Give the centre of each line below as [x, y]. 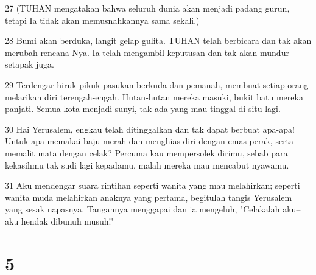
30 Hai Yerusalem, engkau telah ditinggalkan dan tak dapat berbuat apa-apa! [150, 129]
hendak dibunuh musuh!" [68, 221]
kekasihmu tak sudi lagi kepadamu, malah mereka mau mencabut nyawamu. [147, 165]
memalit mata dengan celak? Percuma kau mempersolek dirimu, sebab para [146, 152]
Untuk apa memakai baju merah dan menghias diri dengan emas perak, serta [149, 141]
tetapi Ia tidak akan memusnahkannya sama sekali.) [102, 20]
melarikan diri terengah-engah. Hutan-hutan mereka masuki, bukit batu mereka [154, 96]
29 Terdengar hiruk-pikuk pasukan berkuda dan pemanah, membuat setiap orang [157, 84]
